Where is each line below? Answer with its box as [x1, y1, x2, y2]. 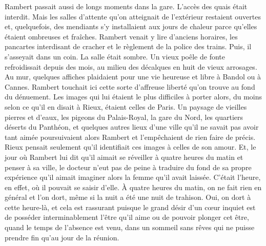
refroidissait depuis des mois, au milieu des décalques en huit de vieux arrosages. [5, 61, 257, 72]
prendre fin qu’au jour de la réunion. [5, 232, 119, 242]
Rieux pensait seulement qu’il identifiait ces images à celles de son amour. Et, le [5, 141, 256, 152]
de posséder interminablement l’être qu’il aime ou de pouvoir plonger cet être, [5, 212, 249, 222]
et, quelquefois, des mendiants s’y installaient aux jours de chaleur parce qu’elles [5, 21, 257, 32]
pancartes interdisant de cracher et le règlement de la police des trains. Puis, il [5, 41, 252, 52]
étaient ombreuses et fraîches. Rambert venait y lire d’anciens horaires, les [5, 31, 238, 42]
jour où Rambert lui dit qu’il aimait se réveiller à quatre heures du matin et [5, 151, 243, 162]
